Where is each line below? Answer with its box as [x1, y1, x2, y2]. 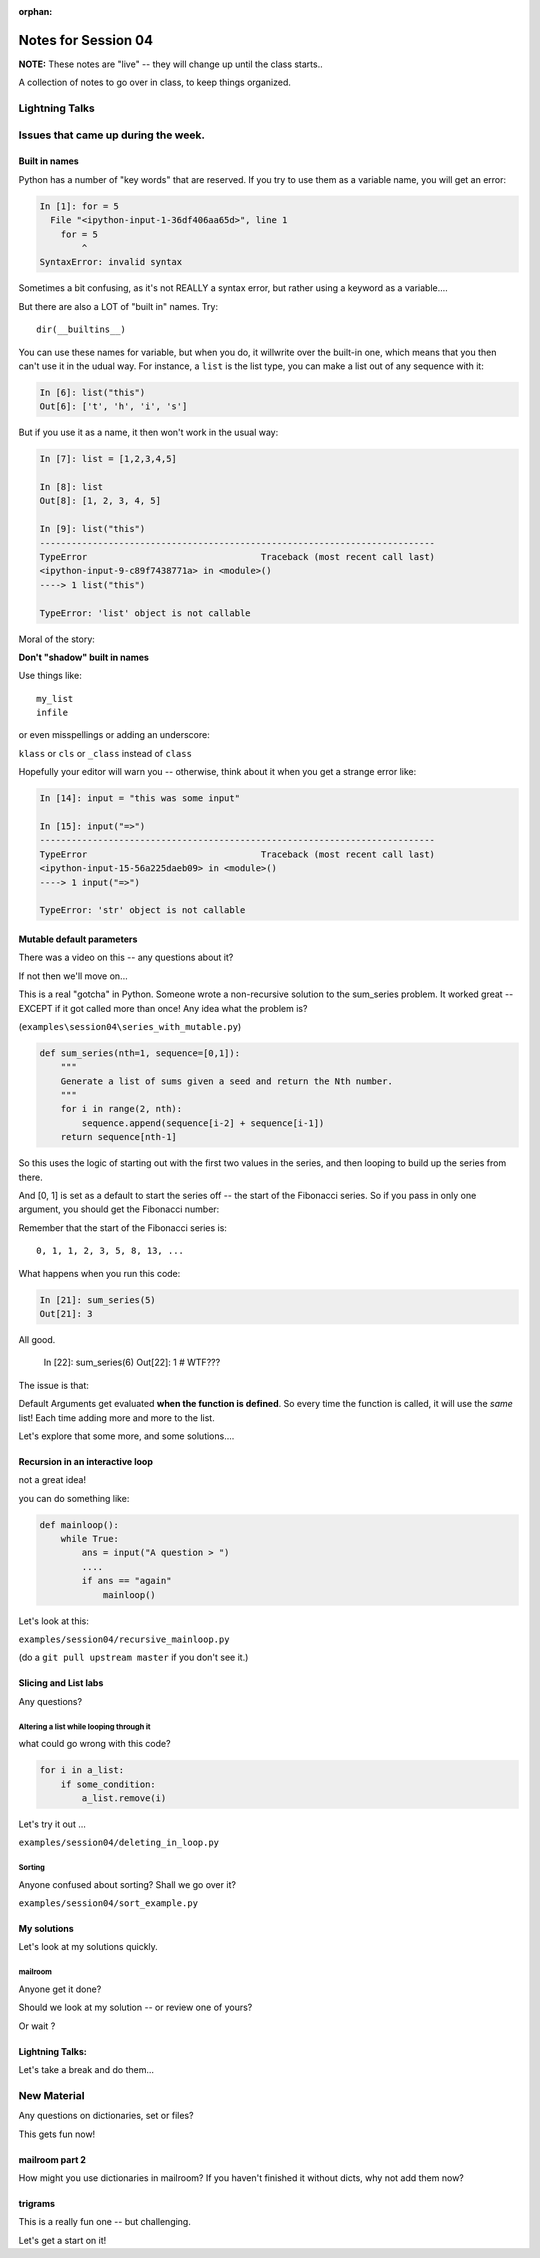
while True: [60, 1533, 120, 1545]
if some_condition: [60, 1778, 157, 1790]
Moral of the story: [18, 633, 95, 645]
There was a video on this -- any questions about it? [18, 951, 234, 964]
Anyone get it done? [18, 1983, 102, 1995]
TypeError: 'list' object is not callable [39, 607, 251, 619]
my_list [36, 693, 74, 704]
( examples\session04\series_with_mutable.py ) [18, 1020, 242, 1032]
